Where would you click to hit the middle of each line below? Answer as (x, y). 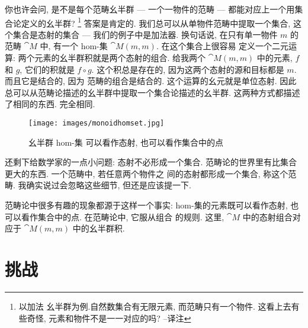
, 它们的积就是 (47, 69)
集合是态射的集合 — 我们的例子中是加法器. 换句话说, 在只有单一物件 (145, 34)
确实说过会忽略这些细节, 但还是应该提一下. (109, 185)
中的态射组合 (267, 216)
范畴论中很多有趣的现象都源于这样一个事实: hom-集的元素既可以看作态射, (146, 205)
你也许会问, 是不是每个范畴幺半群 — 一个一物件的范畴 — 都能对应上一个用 (150, 9)
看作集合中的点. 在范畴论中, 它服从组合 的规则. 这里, (123, 216)
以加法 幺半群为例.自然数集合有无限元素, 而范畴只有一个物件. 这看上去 (155, 306)
